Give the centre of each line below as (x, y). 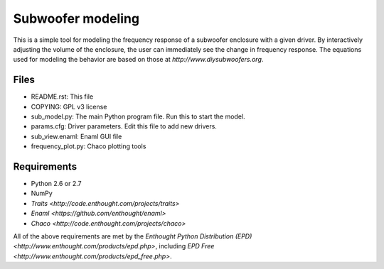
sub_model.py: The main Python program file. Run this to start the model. (138, 116)
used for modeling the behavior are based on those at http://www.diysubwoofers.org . (138, 60)
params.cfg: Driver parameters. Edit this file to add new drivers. (124, 126)
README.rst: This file (62, 97)
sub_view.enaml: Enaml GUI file (76, 136)
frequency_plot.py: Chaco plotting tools (89, 146)
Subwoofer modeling (76, 18)
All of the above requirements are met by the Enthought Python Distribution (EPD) (133, 236)
